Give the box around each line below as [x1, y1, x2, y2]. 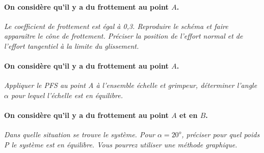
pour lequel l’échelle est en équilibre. [11, 89, 123, 100]
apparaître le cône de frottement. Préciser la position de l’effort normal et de [4, 30, 243, 41]
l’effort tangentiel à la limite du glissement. [4, 40, 139, 51]
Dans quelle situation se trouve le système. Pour [4, 129, 155, 140]
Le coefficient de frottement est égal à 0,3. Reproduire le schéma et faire [4, 20, 228, 31]
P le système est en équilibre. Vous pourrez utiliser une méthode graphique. [4, 139, 237, 149]
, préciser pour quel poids [181, 129, 260, 140]
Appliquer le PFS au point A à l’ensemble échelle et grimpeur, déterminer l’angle [4, 80, 257, 90]
